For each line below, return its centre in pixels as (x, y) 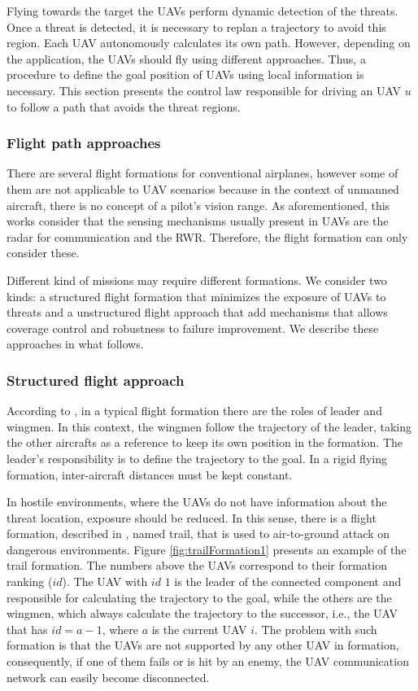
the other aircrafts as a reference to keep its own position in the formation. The (205, 442)
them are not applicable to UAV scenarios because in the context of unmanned (203, 188)
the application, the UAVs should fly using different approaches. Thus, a (186, 58)
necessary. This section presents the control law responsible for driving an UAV (204, 90)
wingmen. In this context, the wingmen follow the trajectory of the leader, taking (209, 426)
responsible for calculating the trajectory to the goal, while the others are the (199, 597)
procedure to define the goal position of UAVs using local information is (185, 74)
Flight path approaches (84, 143)
